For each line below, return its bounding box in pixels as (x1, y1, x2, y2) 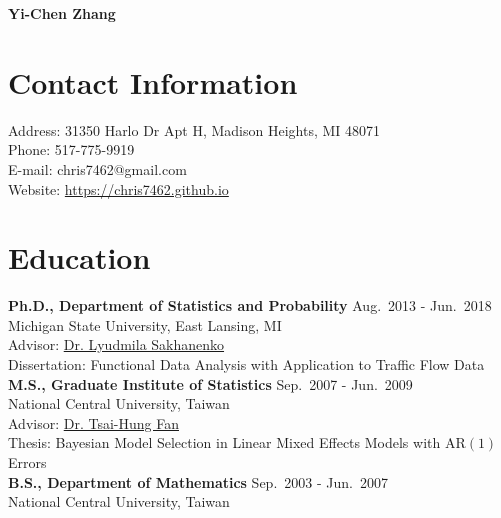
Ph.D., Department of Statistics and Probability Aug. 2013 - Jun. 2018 (8, 295, 492, 316)
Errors (8, 451, 47, 472)
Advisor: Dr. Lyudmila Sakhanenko (8, 334, 225, 355)
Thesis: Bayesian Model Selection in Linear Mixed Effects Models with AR (8, 432, 466, 453)
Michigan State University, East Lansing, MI (8, 314, 282, 335)
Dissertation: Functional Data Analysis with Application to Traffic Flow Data (8, 354, 485, 374)
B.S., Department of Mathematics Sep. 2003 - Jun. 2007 (8, 471, 388, 492)
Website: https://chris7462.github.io (8, 178, 229, 199)
